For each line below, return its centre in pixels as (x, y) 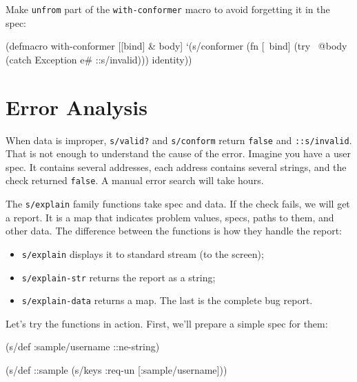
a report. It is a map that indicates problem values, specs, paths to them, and (170, 217)
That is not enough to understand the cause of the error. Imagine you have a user (178, 153)
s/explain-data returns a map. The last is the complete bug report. (167, 300)
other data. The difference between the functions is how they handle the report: (174, 231)
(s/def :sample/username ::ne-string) (83, 346)
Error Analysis (76, 107)
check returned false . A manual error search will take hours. (135, 180)
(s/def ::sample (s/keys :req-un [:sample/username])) (116, 370)
